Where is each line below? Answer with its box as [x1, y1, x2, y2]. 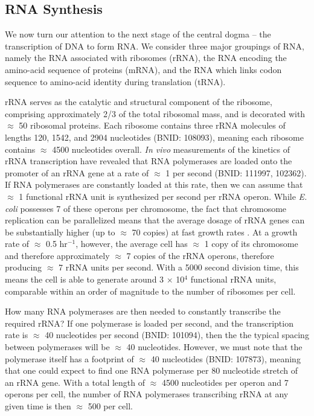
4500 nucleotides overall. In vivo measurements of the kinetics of [52, 142, 290, 155]
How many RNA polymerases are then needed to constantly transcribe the [5, 305, 281, 318]
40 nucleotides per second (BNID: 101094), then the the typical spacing [45, 328, 309, 341]
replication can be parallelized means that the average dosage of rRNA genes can [5, 214, 305, 226]
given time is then [5, 400, 71, 412]
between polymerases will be [5, 341, 110, 353]
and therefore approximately [5, 249, 110, 261]
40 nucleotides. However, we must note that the [126, 341, 303, 353]
